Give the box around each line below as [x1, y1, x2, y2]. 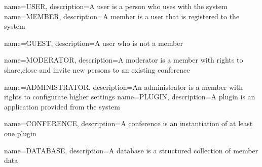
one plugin [4, 128, 36, 138]
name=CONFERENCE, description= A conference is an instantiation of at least [4, 118, 253, 129]
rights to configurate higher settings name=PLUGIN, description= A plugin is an [4, 91, 255, 102]
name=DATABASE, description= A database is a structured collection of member [4, 145, 258, 155]
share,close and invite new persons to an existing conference [4, 64, 190, 75]
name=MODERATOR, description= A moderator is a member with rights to [4, 54, 243, 65]
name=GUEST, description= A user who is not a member [4, 37, 183, 48]
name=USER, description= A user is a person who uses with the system [4, 1, 228, 11]
